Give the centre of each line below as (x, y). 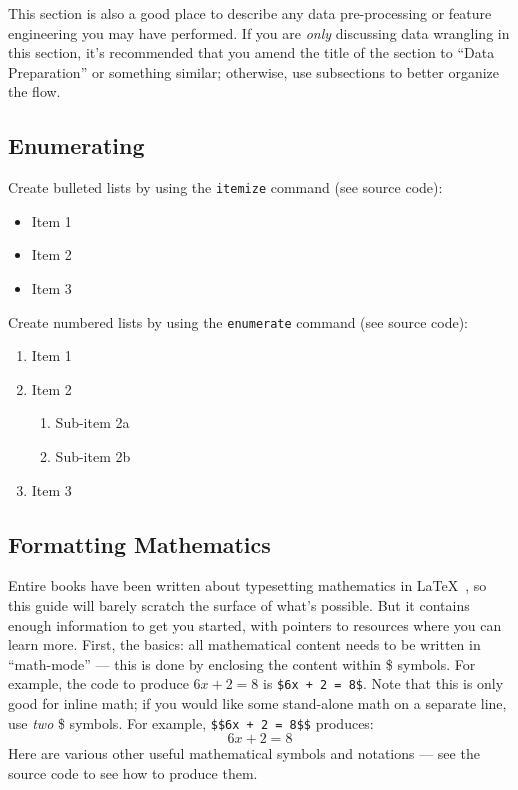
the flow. (34, 91)
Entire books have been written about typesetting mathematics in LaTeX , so (247, 585)
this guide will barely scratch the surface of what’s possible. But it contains (239, 605)
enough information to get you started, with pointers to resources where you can (255, 624)
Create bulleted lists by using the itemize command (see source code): (225, 187)
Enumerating (76, 145)
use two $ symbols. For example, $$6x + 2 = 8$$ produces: (191, 722)
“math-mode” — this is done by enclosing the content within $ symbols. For (242, 663)
